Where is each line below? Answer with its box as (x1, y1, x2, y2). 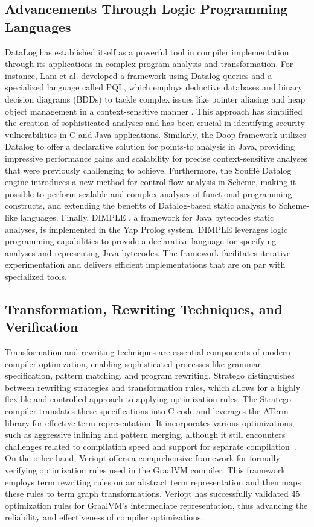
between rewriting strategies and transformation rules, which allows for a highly (5, 380, 301, 393)
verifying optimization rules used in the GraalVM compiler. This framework (5, 464, 286, 476)
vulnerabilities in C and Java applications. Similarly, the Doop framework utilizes (5, 128, 306, 140)
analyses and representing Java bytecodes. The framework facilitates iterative (5, 246, 291, 259)
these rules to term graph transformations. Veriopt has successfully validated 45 (5, 487, 300, 500)
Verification (5, 317, 78, 336)
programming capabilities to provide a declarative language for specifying (5, 235, 277, 247)
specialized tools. (5, 270, 67, 282)
